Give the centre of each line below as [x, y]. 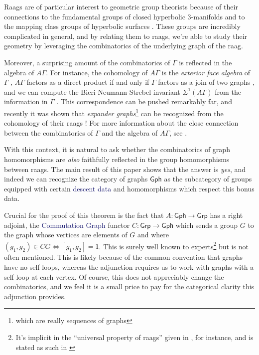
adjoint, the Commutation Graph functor [67, 225]
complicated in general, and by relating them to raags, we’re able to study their [126, 36]
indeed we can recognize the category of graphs [76, 179]
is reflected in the [205, 62]
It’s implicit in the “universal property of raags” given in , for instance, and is [134, 337]
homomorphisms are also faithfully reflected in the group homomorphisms [117, 159]
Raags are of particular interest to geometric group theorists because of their [121, 6]
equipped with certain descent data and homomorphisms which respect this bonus [129, 188]
